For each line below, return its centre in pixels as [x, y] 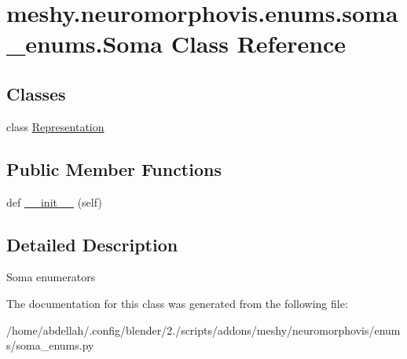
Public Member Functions [114, 169]
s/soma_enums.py [50, 345]
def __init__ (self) [54, 201]
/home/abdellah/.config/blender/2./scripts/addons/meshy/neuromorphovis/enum [203, 330]
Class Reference [258, 44]
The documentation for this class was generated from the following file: [177, 303]
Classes [36, 93]
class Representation [55, 126]
